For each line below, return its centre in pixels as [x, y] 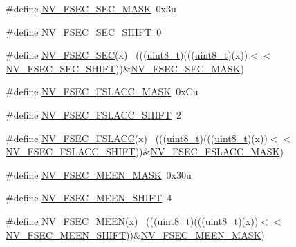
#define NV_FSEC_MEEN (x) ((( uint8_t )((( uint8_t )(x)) [132, 220]
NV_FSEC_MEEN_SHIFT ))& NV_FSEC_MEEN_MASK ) [135, 234]
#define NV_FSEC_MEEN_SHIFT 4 [89, 198]
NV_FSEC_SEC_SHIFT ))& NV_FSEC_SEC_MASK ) [125, 68]
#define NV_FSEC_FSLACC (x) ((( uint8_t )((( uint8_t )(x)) [137, 138]
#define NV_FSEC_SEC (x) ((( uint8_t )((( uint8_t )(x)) [127, 55]
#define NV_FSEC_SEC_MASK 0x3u [91, 8]
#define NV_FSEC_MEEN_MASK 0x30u [99, 174]
